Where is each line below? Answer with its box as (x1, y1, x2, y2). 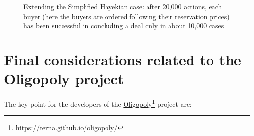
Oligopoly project (4, 68, 124, 89)
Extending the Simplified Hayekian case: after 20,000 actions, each (23, 1, 222, 11)
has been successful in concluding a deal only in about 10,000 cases (23, 21, 224, 31)
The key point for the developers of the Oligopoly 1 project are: (4, 97, 192, 109)
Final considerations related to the (4, 49, 241, 69)
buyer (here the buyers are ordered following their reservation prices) (23, 11, 230, 21)
